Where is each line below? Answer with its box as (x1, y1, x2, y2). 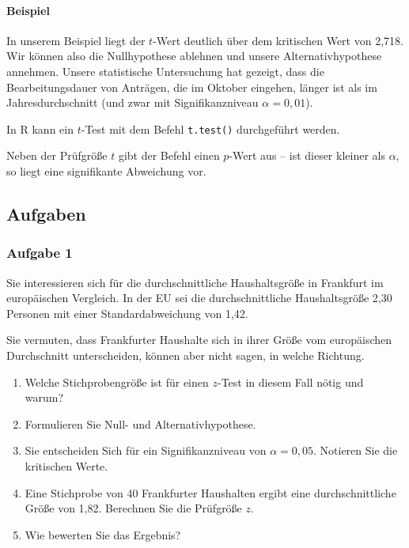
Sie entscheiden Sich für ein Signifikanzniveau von (25, 442, 267, 459)
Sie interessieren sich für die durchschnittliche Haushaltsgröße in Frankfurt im (6, 274, 384, 290)
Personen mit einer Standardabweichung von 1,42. (6, 304, 248, 321)
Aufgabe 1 (6, 243, 73, 263)
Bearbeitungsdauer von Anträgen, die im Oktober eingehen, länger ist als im (6, 78, 377, 95)
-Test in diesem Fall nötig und (217, 373, 364, 390)
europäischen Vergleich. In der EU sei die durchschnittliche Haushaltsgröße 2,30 (6, 289, 392, 306)
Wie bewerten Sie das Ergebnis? (25, 526, 181, 542)
